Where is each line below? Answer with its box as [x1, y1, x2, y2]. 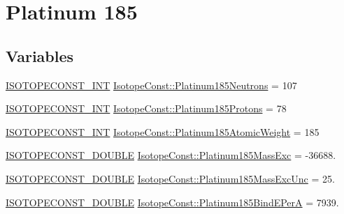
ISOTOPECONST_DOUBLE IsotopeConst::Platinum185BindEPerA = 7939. [6, 194, 339, 209]
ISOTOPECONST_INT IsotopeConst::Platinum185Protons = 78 [6, 101, 287, 116]
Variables [6, 45, 74, 66]
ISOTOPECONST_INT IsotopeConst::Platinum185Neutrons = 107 [6, 77, 297, 92]
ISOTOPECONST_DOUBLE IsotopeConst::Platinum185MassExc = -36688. [6, 148, 336, 162]
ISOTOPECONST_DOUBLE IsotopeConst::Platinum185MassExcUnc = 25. [6, 171, 335, 185]
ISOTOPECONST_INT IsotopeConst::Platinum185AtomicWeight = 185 [6, 124, 320, 139]
